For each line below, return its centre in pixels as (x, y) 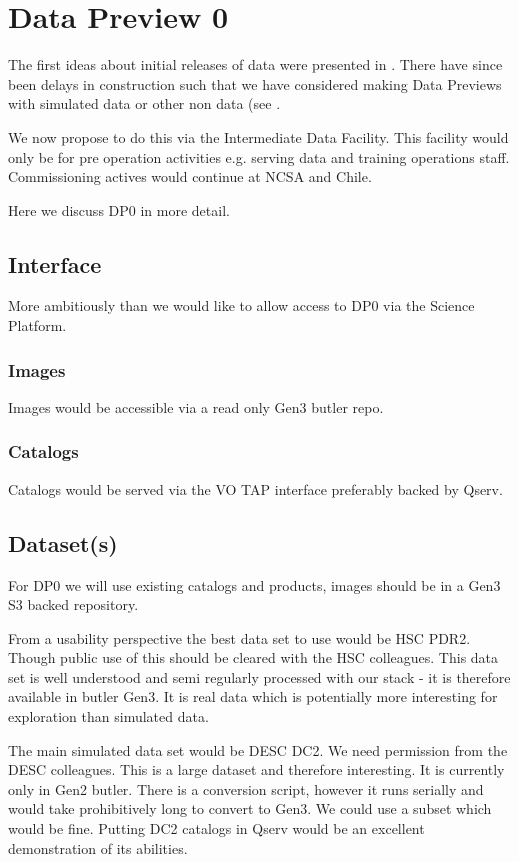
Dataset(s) (63, 542)
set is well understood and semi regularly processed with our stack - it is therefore (259, 676)
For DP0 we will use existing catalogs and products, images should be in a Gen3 (254, 584)
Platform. (37, 325)
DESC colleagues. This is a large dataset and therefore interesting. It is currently (256, 769)
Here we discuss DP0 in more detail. (119, 209)
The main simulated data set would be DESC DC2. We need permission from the (258, 749)
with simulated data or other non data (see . (144, 103)
